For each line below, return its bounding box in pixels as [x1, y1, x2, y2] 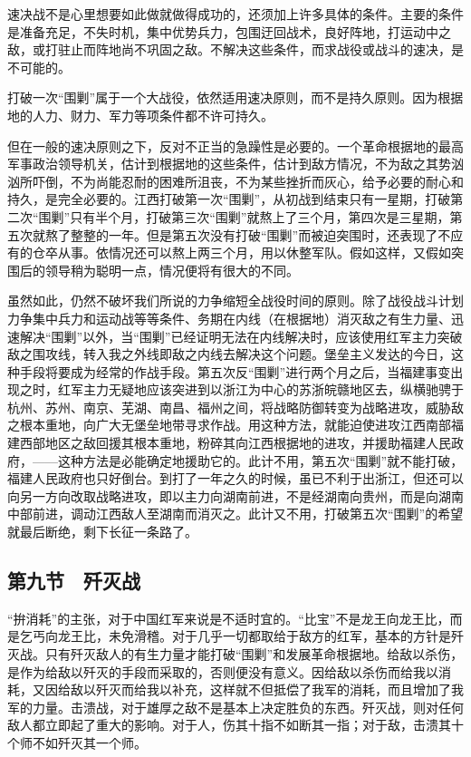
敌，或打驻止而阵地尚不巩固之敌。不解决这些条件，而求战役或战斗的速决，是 [7, 40, 464, 59]
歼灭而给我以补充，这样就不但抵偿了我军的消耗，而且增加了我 [95, 680, 464, 699]
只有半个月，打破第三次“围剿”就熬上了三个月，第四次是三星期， [70, 207, 450, 226]
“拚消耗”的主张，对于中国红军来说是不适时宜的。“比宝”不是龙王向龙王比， [7, 608, 450, 627]
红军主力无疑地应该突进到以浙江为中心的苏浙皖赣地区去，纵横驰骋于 [57, 380, 464, 399]
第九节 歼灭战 [7, 567, 140, 595]
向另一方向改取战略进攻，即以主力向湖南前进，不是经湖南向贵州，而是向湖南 [7, 486, 464, 505]
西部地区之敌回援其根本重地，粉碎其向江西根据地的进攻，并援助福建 [19, 433, 426, 452]
